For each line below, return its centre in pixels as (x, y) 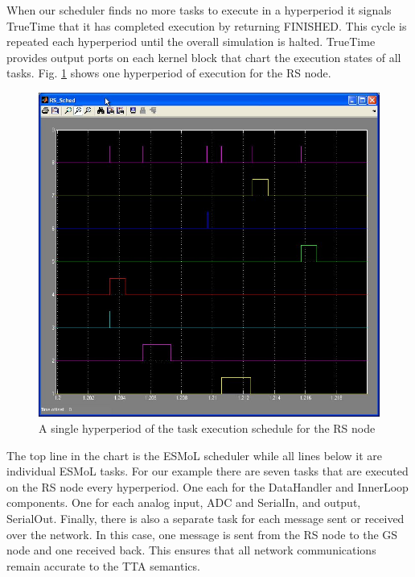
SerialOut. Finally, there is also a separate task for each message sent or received (205, 518)
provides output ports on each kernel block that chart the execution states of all (204, 57)
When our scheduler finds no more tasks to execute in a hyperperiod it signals (199, 10)
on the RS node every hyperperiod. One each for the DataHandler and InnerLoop (207, 486)
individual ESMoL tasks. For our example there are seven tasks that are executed (207, 471)
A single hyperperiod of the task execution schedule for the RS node (207, 428)
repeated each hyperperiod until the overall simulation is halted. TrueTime (191, 42)
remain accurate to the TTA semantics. (103, 565)
